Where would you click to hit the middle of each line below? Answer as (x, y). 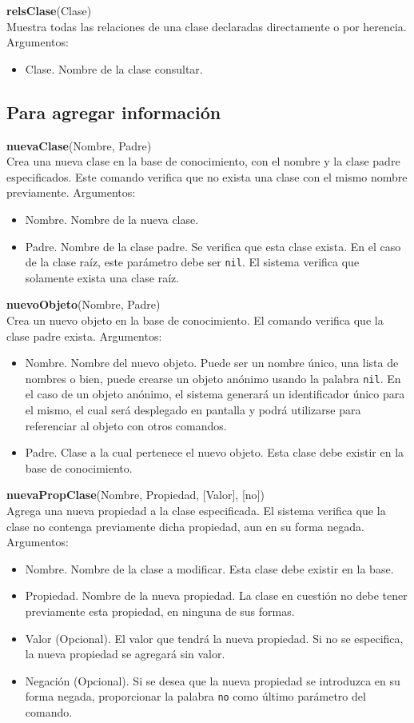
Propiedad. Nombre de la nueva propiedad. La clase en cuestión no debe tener (216, 595)
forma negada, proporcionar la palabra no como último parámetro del (195, 696)
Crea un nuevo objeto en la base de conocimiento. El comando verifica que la (195, 320)
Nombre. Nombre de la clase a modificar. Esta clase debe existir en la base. (209, 568)
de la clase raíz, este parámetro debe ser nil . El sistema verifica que (192, 262)
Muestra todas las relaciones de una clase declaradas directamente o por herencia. (207, 26)
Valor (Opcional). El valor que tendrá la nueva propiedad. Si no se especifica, (214, 638)
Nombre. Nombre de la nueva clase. (112, 219)
